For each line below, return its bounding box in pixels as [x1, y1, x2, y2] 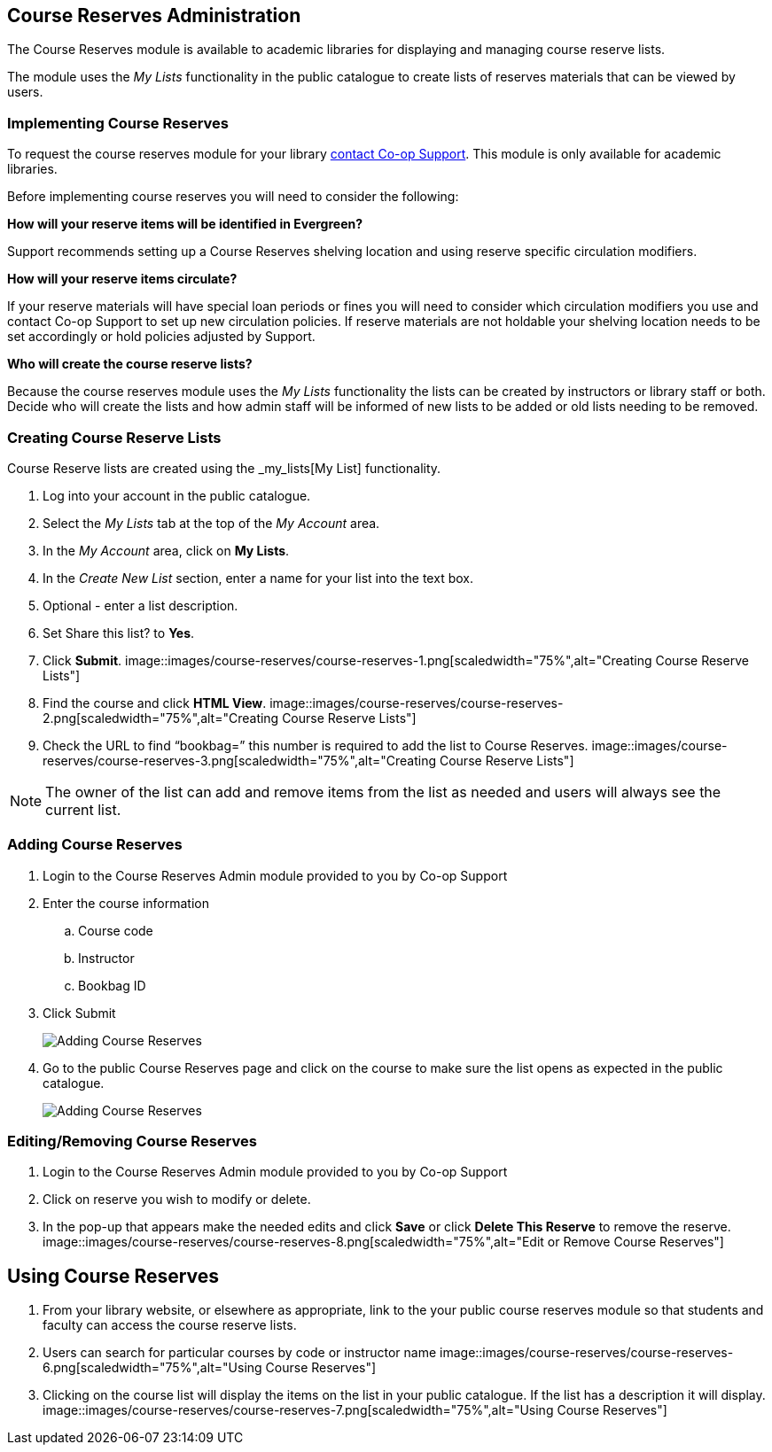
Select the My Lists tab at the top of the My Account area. [43, 515, 380, 531]
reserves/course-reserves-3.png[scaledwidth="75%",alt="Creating [43, 752, 437, 768]
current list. [45, 800, 121, 819]
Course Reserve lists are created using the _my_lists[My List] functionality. [7, 460, 441, 476]
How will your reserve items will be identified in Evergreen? [7, 216, 363, 232]
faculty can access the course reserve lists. [43, 1317, 297, 1333]
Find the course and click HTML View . [43, 695, 267, 710]
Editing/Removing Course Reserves [7, 1132, 257, 1151]
